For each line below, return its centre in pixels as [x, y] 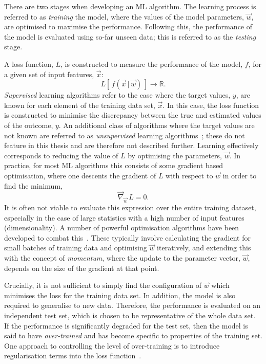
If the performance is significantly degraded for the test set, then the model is [126, 325]
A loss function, [29, 63]
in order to [240, 175]
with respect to [189, 175]
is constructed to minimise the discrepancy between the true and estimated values [133, 115]
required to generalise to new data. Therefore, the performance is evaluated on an [132, 305]
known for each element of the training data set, [80, 105]
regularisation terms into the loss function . [73, 356]
